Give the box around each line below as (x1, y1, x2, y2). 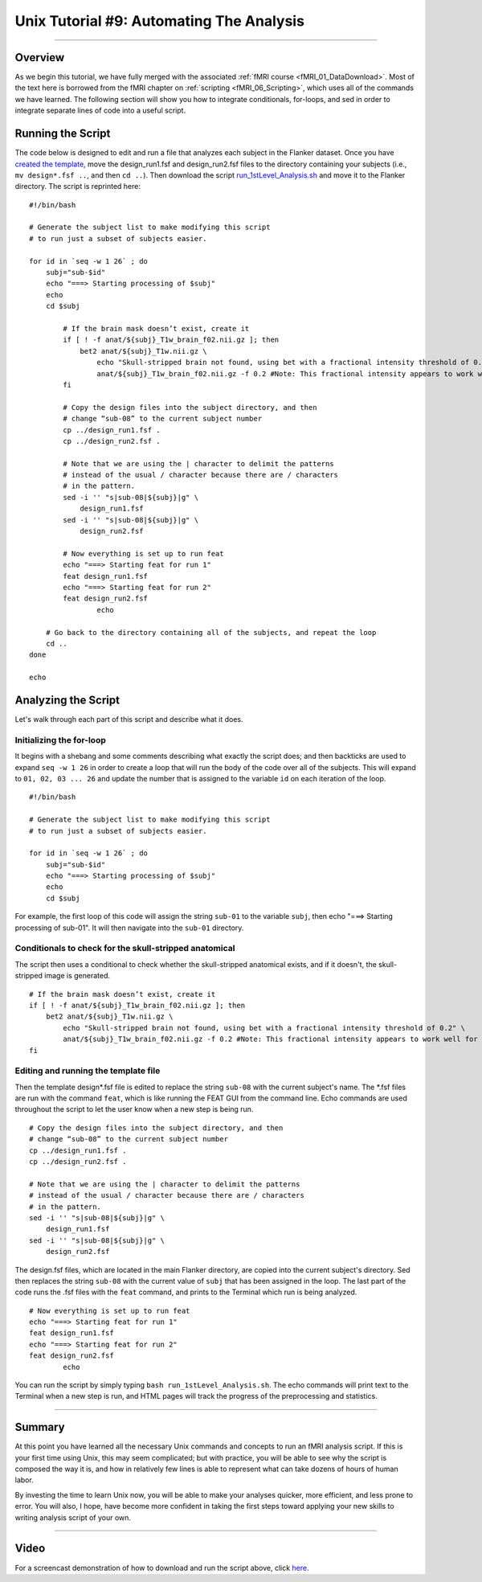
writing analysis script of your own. (14, 1512, 132, 1523)
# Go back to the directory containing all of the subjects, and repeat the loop (45, 628, 377, 637)
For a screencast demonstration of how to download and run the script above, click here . (14, 1563, 309, 1572)
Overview (14, 51, 65, 64)
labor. (14, 1475, 34, 1485)
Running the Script (14, 127, 111, 141)
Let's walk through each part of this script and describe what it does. (14, 715, 244, 724)
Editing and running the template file (14, 1065, 161, 1076)
